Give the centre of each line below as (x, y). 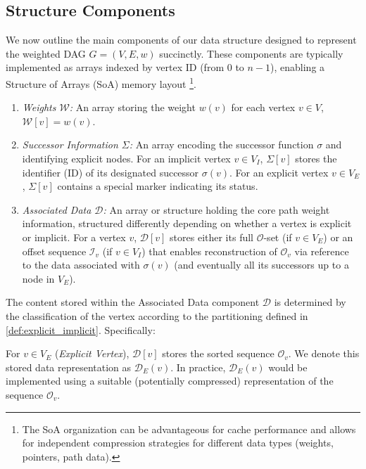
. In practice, (198, 367)
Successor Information (70, 144)
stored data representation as (69, 367)
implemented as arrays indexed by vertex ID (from (115, 67)
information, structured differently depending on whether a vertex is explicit (187, 223)
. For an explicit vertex (279, 172)
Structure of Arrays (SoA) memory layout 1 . (101, 82)
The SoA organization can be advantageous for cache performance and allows (189, 429)
